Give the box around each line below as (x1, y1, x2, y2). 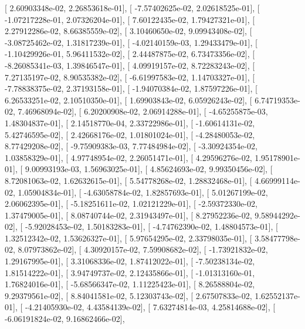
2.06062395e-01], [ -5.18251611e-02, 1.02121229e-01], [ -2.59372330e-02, (5, 197, 257, 210)
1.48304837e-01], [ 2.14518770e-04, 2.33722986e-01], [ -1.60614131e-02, (5, 116, 255, 129)
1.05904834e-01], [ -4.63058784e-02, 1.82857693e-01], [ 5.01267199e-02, (18, 186, 268, 198)
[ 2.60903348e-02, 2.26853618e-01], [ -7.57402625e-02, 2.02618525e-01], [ (5, 2, 260, 14)
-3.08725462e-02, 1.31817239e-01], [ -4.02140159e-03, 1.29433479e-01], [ (5, 36, 257, 48)
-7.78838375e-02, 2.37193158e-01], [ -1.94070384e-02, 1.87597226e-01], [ (5, 82, 257, 95)
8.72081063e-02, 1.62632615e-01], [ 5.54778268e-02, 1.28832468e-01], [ (5, 174, 252, 186)
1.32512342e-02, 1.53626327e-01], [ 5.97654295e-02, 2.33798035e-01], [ (5, 231, 252, 244)
